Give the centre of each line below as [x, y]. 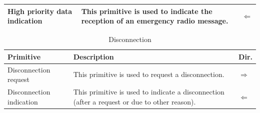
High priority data [40, 11]
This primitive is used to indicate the [147, 11]
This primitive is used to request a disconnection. [149, 74]
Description [93, 56]
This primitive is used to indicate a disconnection [149, 92]
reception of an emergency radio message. [155, 21]
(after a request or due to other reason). [134, 101]
